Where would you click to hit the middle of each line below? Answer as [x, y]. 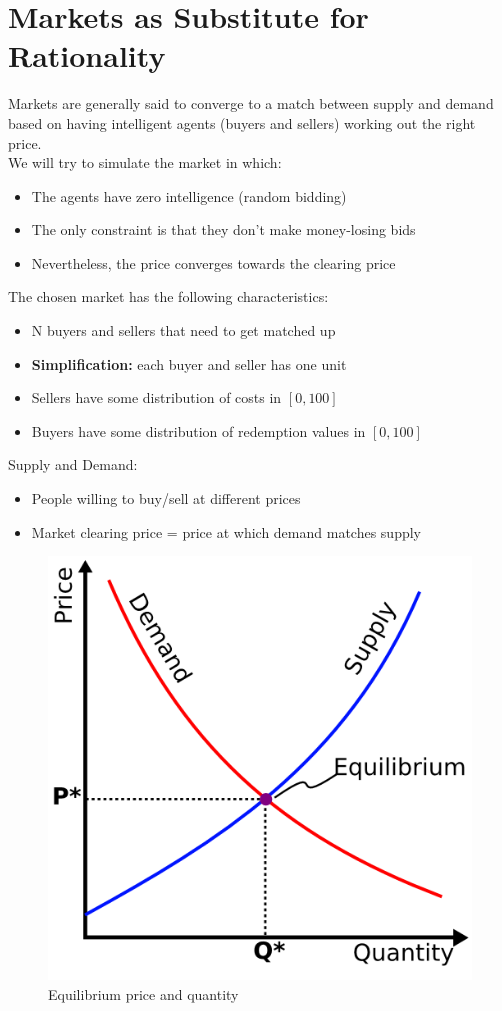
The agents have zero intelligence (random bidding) [189, 195]
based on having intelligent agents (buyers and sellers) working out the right [242, 122]
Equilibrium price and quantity [143, 993]
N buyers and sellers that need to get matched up [183, 330]
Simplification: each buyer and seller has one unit [189, 363]
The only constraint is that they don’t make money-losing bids [223, 229]
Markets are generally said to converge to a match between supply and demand [251, 103]
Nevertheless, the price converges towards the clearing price [213, 262]
